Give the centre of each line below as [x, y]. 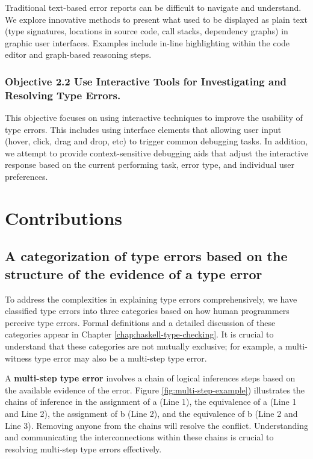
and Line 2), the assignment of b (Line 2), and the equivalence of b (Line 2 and [151, 413]
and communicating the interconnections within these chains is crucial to [139, 437]
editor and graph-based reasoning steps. [78, 54]
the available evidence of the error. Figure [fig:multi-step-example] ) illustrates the [155, 390]
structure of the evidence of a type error [134, 273]
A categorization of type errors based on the [146, 256]
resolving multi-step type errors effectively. [83, 448]
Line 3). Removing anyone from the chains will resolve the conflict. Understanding [156, 425]
